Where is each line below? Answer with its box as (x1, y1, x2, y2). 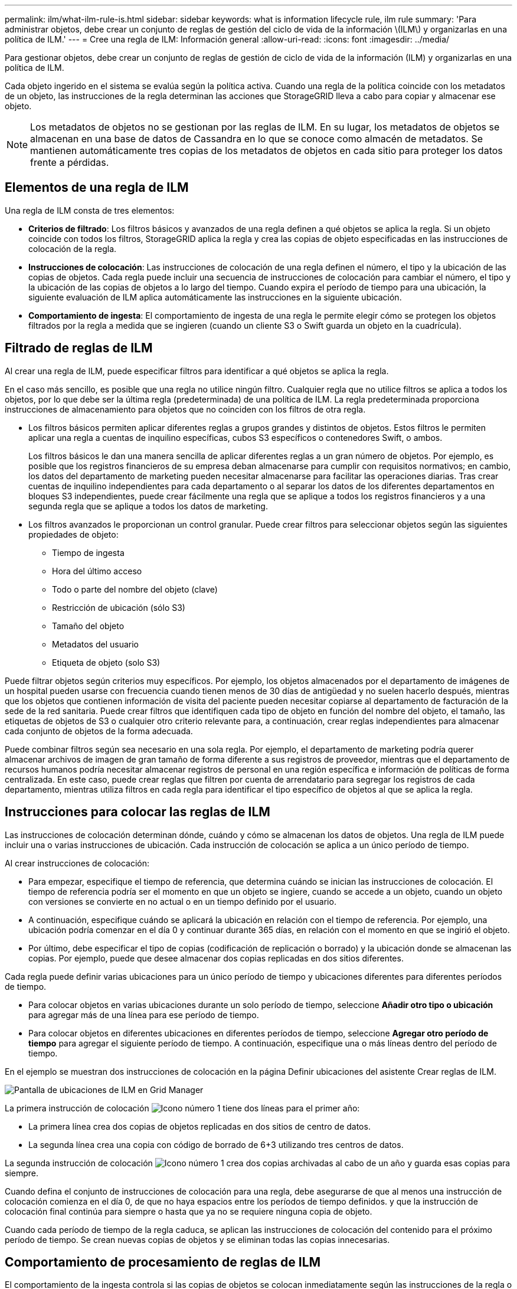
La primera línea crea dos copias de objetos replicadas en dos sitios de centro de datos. (28, 1121, 371, 1131)
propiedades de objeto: (28, 529, 119, 539)
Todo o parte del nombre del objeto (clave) (52, 584, 218, 594)
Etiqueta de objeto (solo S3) (52, 657, 161, 668)
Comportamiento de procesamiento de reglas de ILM (5, 1254, 321, 1270)
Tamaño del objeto (52, 620, 125, 631)
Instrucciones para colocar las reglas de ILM (5, 804, 270, 820)
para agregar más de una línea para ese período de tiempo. (28, 1009, 259, 1020)
